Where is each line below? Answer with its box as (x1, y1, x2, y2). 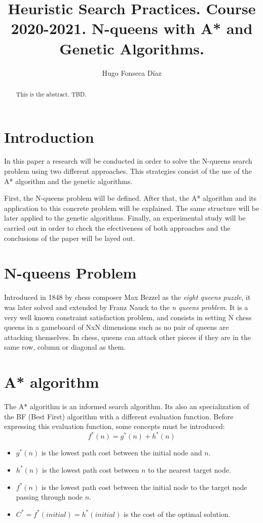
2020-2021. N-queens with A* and (11, 18, 253, 39)
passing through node (16, 491, 83, 502)
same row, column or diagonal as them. (4, 342, 126, 352)
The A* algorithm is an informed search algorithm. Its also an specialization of (4, 401, 249, 412)
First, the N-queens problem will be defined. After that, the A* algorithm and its (4, 193, 256, 203)
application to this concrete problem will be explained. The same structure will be (4, 202, 259, 213)
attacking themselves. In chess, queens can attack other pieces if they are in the (4, 331, 251, 342)
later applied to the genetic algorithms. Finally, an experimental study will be (4, 212, 246, 223)
